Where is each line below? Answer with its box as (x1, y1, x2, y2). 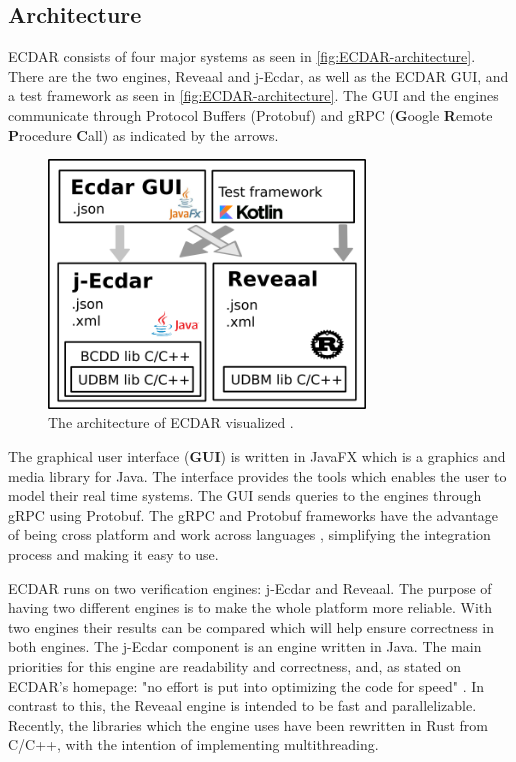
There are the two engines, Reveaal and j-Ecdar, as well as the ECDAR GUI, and (8, 65, 509, 86)
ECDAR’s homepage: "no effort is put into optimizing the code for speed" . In (8, 675, 485, 696)
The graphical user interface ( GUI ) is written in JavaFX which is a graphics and (8, 445, 506, 466)
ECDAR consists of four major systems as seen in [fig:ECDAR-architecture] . (8, 46, 476, 67)
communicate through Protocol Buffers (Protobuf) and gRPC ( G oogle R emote (8, 104, 493, 125)
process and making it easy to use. (8, 543, 219, 564)
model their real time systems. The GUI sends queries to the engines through (8, 485, 482, 506)
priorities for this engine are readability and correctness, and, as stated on (8, 655, 462, 676)
